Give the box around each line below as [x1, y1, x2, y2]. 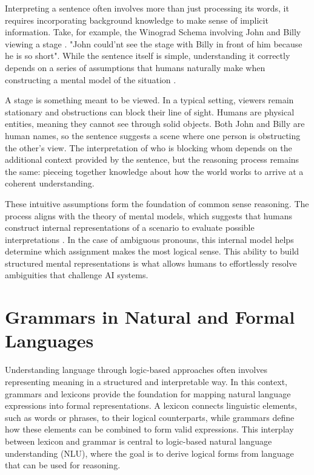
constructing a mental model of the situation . [5, 73, 176, 86]
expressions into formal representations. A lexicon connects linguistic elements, [5, 399, 297, 412]
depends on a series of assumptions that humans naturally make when [5, 61, 266, 73]
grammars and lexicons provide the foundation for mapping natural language [5, 387, 291, 400]
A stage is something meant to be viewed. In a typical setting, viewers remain [5, 94, 294, 106]
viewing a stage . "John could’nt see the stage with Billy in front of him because [5, 37, 302, 50]
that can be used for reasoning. [5, 459, 121, 471]
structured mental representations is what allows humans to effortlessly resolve [5, 256, 297, 269]
